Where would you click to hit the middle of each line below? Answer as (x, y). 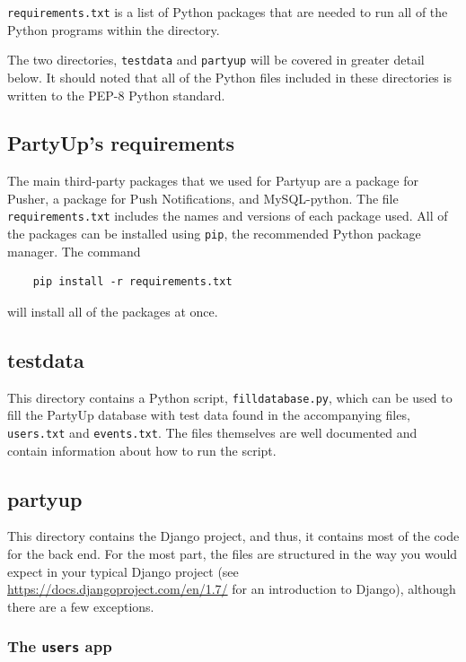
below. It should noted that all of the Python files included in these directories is (229, 77)
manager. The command (74, 251)
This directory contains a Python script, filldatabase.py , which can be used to (230, 397)
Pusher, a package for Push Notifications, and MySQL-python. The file (203, 198)
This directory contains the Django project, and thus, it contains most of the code (233, 536)
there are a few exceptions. (81, 606)
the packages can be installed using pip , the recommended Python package (214, 234)
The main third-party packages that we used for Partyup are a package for (213, 181)
